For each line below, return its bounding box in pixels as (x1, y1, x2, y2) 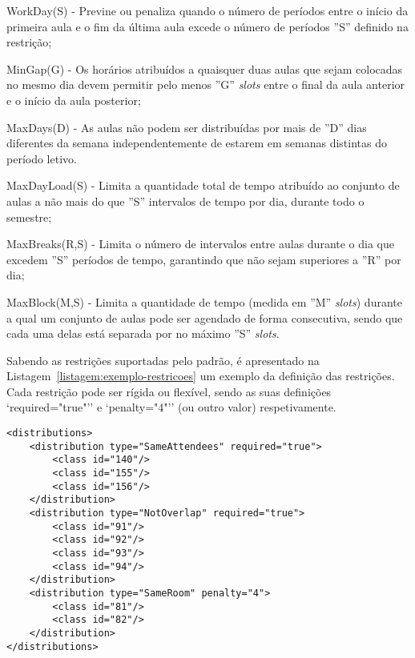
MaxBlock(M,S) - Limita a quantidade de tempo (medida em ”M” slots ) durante (6, 293, 402, 310)
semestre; (6, 208, 52, 225)
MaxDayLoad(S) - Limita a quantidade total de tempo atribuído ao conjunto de (6, 177, 400, 194)
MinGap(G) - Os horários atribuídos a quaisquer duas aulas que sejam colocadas (6, 60, 403, 77)
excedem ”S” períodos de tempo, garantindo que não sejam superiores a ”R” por (6, 251, 401, 267)
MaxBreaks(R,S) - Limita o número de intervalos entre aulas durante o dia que (6, 235, 394, 252)
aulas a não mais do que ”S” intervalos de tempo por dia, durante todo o (6, 192, 365, 209)
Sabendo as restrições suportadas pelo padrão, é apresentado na (6, 351, 320, 368)
